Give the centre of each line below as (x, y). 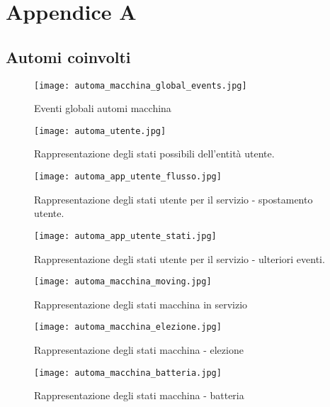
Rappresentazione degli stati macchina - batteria (139, 395)
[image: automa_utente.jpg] (100, 131)
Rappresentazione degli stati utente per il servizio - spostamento (173, 199)
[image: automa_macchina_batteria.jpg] (128, 373)
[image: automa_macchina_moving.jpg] (123, 282)
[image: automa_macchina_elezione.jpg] (128, 327)
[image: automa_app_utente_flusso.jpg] (128, 177)
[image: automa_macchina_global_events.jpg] (141, 85)
